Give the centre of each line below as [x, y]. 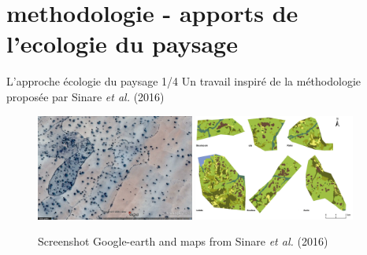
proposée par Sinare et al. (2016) [85, 96]
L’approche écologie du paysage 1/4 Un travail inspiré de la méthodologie [184, 81]
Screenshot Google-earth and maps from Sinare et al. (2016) [183, 241]
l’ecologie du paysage [122, 44]
